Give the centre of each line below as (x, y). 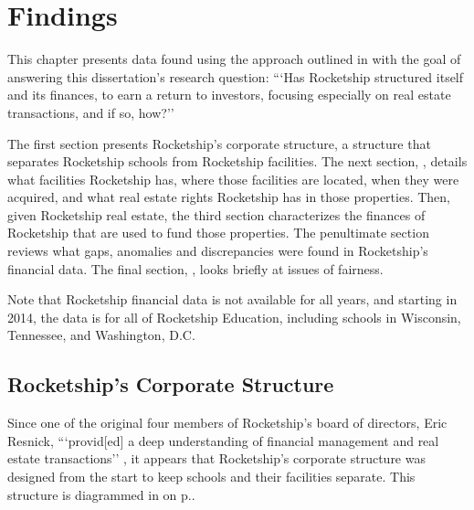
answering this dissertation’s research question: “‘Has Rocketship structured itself (236, 76)
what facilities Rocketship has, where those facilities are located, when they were (233, 179)
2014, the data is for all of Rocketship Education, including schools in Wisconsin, (234, 317)
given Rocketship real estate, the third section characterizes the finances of (216, 214)
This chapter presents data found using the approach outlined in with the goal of (234, 59)
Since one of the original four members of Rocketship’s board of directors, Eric (227, 423)
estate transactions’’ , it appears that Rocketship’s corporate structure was (216, 458)
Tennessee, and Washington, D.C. (101, 335)
